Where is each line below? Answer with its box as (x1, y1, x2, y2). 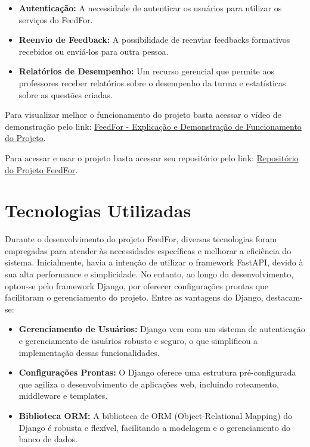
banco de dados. (18, 433, 77, 445)
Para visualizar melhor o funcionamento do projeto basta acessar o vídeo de (5, 108, 281, 121)
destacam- (266, 291, 303, 304)
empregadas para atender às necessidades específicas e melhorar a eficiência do (5, 244, 292, 257)
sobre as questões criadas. (18, 88, 113, 101)
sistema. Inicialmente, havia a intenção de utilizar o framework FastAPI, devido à (5, 256, 303, 268)
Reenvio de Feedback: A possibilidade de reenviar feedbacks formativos (18, 33, 290, 46)
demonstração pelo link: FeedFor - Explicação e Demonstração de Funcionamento (5, 120, 302, 132)
